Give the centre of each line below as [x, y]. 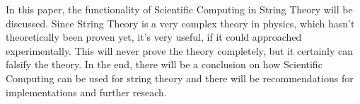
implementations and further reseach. [86, 92]
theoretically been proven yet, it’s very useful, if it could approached [154, 37]
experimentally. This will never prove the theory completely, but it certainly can [180, 50]
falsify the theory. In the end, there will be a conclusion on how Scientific [164, 64]
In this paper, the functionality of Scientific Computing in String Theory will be [179, 9]
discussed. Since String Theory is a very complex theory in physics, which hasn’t [180, 23]
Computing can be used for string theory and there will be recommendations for [180, 78]
